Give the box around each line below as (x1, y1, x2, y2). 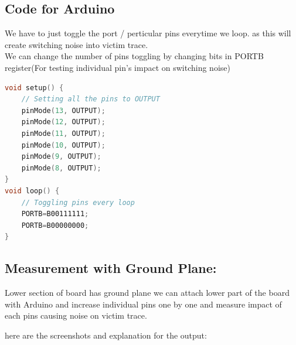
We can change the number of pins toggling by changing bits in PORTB (5, 50, 264, 62)
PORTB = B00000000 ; (21, 221, 89, 230)
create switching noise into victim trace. (5, 38, 148, 50)
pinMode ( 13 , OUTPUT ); (21, 106, 106, 115)
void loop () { (5, 186, 60, 195)
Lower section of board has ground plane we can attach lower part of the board (5, 286, 290, 299)
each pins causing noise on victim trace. (5, 309, 147, 322)
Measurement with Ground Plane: (5, 259, 217, 277)
